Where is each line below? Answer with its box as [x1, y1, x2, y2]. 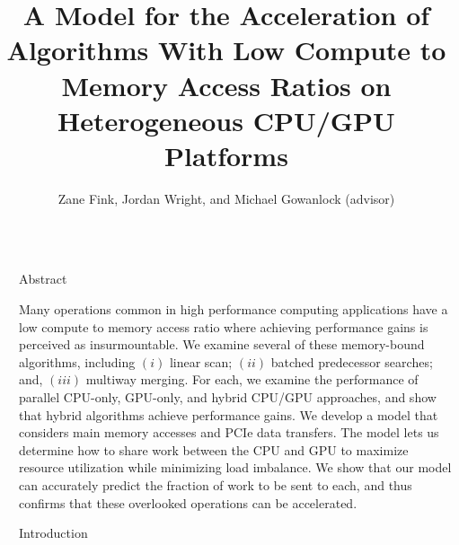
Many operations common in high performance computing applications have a [19, 300, 448, 319]
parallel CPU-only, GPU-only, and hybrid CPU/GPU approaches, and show [19, 388, 437, 407]
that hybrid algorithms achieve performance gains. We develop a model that [19, 405, 438, 424]
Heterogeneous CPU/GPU [57, 101, 395, 138]
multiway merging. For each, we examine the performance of [85, 370, 419, 389]
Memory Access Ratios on [61, 66, 392, 103]
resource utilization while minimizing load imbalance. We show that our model [19, 458, 452, 477]
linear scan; [169, 352, 233, 371]
